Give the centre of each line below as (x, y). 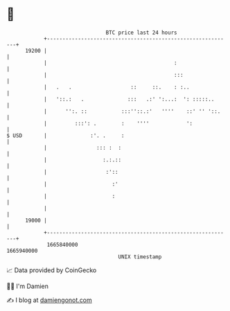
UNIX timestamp (140, 257)
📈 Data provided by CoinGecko (52, 270)
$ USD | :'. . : (66, 135)
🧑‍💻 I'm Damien (28, 286)
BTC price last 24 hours (141, 33)
